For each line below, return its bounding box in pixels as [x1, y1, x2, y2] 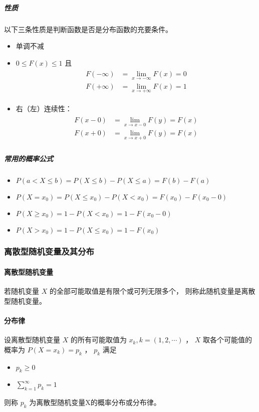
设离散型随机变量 [4, 334, 60, 345]
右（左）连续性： [16, 103, 72, 113]
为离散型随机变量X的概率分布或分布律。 [29, 397, 161, 407]
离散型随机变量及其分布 [4, 245, 94, 258]
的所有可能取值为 [70, 334, 127, 345]
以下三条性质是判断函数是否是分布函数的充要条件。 [4, 24, 172, 34]
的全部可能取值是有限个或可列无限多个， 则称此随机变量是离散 [49, 286, 255, 296]
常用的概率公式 [4, 153, 53, 163]
